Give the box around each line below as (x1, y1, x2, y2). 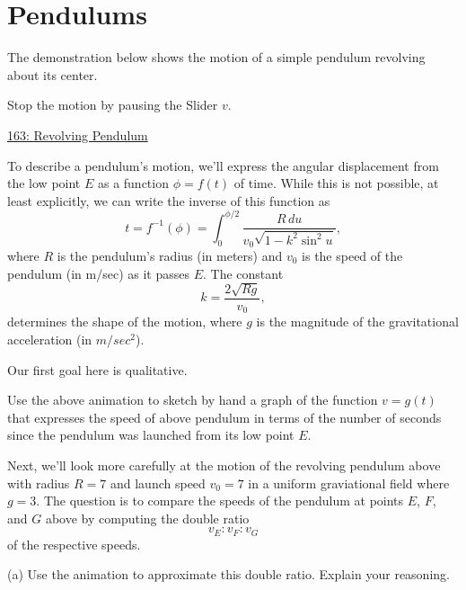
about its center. (7, 65, 98, 84)
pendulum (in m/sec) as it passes (7, 264, 189, 282)
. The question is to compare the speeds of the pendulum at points (36, 491, 404, 510)
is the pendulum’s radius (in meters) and (57, 246, 283, 264)
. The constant (202, 264, 284, 282)
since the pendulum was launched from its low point (7, 425, 295, 444)
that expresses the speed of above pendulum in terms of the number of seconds (7, 407, 442, 426)
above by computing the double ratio (45, 508, 250, 527)
